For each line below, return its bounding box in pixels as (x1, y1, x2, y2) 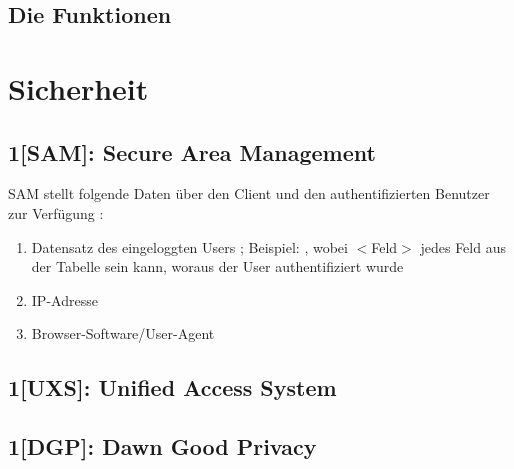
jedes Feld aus (420, 236, 506, 257)
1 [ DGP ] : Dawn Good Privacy (8, 431, 317, 462)
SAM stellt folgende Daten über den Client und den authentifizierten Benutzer (8, 183, 490, 204)
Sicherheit (8, 67, 149, 108)
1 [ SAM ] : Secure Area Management (8, 136, 376, 167)
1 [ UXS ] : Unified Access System (8, 372, 337, 403)
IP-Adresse (31, 289, 98, 310)
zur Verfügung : (8, 202, 104, 223)
